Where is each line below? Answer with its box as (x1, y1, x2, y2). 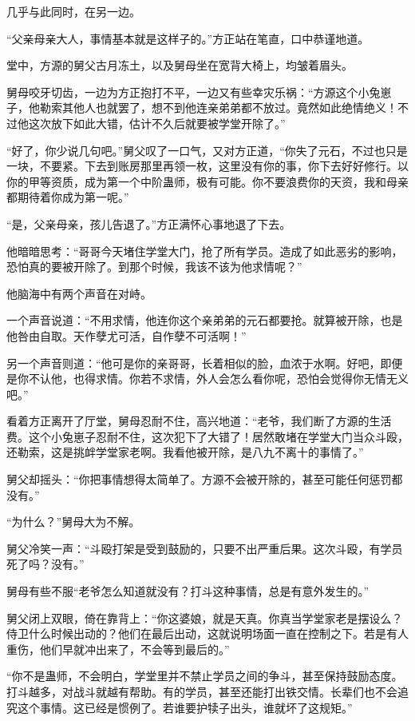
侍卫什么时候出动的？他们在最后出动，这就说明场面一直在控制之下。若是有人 (6, 625, 409, 642)
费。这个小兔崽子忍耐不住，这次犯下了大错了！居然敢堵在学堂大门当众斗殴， (6, 428, 409, 444)
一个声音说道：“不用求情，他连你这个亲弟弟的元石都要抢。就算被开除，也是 (6, 312, 403, 329)
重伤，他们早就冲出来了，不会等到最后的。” (6, 640, 230, 657)
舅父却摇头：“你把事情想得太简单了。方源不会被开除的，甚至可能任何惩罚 (6, 471, 392, 488)
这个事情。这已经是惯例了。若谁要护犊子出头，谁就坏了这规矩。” (17, 699, 353, 715)
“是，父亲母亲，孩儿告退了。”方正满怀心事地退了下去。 (6, 215, 291, 232)
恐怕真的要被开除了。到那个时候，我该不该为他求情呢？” (6, 258, 302, 275)
